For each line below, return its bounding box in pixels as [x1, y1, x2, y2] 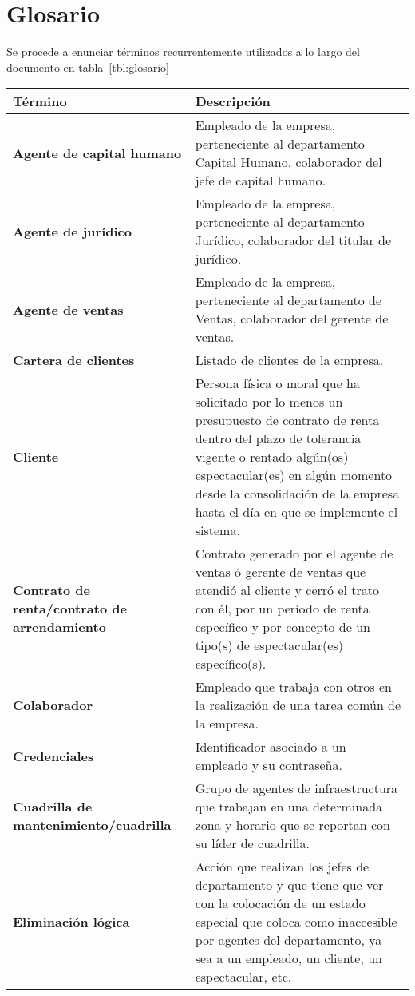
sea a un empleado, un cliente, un [195, 949, 383, 968]
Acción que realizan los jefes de [195, 857, 370, 876]
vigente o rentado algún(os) [195, 447, 349, 466]
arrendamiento [13, 617, 106, 637]
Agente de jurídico [13, 221, 132, 240]
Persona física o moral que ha [195, 374, 360, 393]
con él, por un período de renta [195, 599, 370, 618]
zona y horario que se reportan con [195, 815, 390, 835]
